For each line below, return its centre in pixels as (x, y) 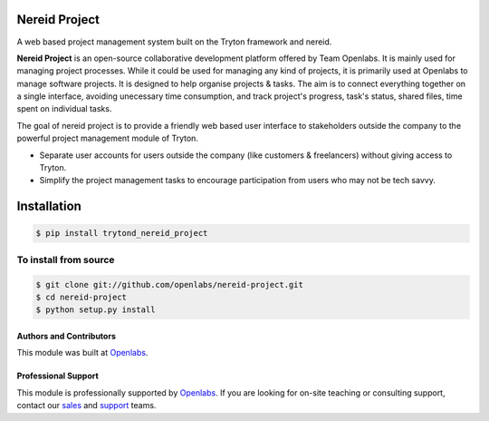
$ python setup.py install (96, 310)
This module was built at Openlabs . (82, 353)
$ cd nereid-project (81, 297)
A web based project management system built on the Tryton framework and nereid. (174, 42)
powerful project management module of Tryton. (108, 138)
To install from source (66, 259)
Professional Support (58, 376)
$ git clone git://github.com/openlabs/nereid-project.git (169, 284)
